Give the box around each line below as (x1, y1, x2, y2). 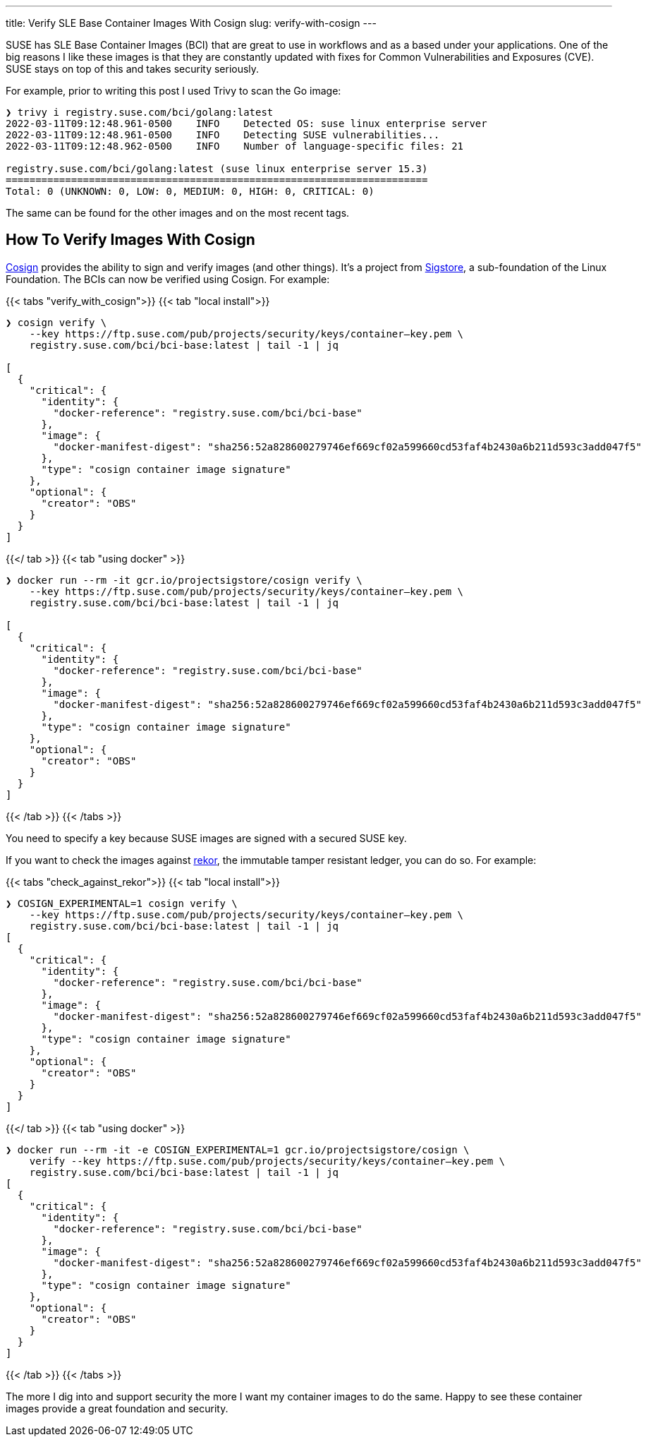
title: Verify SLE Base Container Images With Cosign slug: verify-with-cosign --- (6, 17, 377, 29)
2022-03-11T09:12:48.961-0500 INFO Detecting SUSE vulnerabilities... (6, 129, 440, 140)
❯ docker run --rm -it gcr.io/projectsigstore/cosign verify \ (6, 574, 362, 586)
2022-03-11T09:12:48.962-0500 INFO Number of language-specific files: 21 (6, 140, 464, 152)
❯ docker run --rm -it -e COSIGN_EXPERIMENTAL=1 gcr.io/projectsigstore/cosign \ (6, 1143, 470, 1155)
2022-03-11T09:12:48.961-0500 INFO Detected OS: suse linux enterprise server (6, 118, 487, 129)
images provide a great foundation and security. (6, 1402, 228, 1414)
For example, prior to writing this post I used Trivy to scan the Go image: (6, 85, 341, 97)
